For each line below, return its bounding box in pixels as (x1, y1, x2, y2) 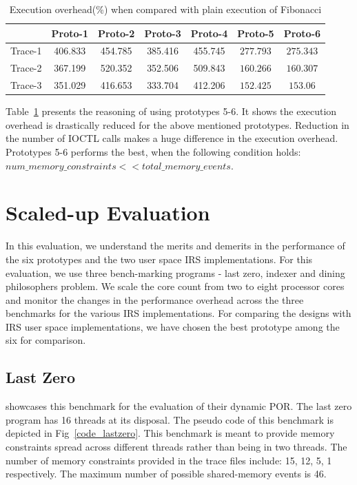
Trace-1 (10, 43, 42, 58)
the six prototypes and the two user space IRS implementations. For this (6, 251, 313, 266)
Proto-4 (190, 25, 228, 40)
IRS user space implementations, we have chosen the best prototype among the (6, 319, 340, 333)
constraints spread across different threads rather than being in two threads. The (6, 440, 347, 454)
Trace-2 (10, 61, 42, 75)
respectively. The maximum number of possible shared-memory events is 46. (6, 466, 327, 481)
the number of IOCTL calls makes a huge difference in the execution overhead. (6, 131, 338, 145)
